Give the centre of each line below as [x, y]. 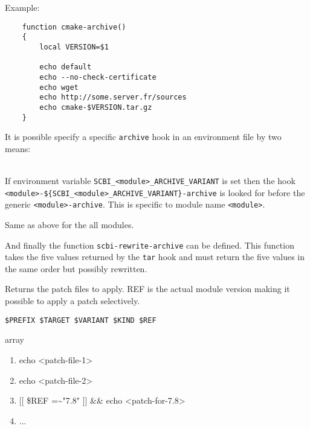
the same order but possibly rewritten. [76, 268]
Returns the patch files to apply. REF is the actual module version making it [147, 289]
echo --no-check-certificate [98, 77]
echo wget [59, 87]
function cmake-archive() [74, 27]
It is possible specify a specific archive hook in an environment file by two [143, 137]
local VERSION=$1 [74, 47]
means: [18, 148]
